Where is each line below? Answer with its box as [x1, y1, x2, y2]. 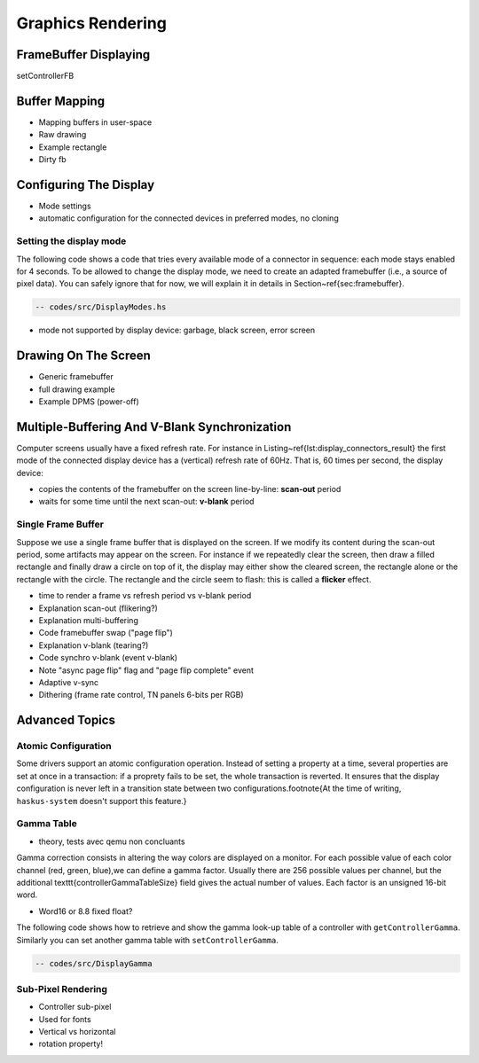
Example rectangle [38, 142, 107, 152]
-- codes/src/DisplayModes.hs [35, 302, 167, 312]
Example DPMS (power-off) [38, 396, 139, 407]
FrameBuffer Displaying [16, 47, 151, 62]
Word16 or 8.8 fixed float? [38, 905, 133, 917]
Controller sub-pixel [38, 1002, 112, 1012]
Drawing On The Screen [16, 348, 151, 363]
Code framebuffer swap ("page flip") [38, 628, 173, 638]
